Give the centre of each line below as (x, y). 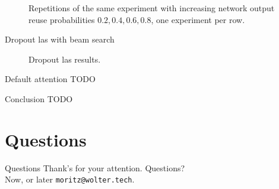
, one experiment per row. (198, 19)
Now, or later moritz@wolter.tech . (70, 179)
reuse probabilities (62, 19)
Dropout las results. (65, 59)
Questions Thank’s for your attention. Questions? (95, 167)
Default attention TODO (50, 79)
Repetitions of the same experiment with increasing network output (152, 8)
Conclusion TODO (39, 98)
